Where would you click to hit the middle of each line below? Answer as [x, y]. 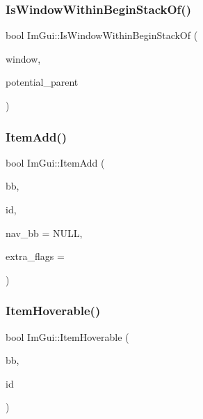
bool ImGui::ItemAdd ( [55, 162]
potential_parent [42, 82]
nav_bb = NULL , [44, 233]
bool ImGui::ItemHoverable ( [67, 336]
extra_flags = [35, 256]
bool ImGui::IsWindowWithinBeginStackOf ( [102, 35]
